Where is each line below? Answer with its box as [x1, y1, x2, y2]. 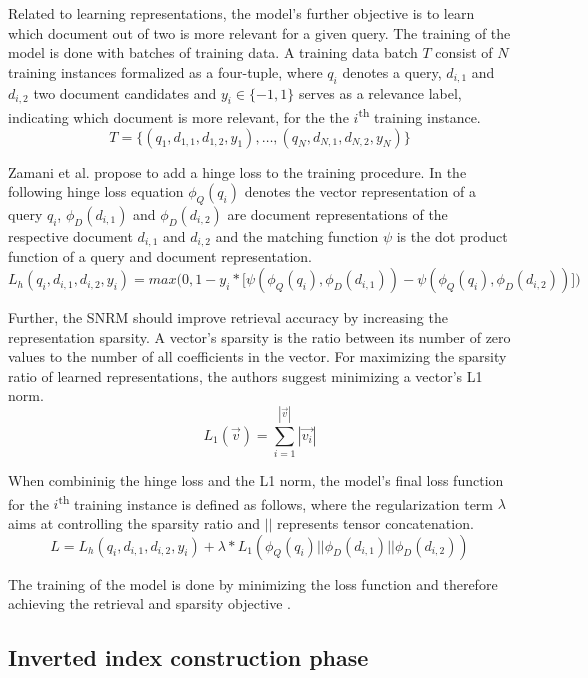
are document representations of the [227, 204, 448, 225]
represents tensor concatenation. [277, 513, 474, 533]
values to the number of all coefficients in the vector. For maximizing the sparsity [8, 346, 507, 367]
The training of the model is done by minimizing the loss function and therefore [8, 573, 498, 594]
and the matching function [215, 226, 379, 247]
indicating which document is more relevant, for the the [8, 107, 349, 128]
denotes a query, [342, 61, 442, 82]
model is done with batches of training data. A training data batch [8, 42, 418, 63]
